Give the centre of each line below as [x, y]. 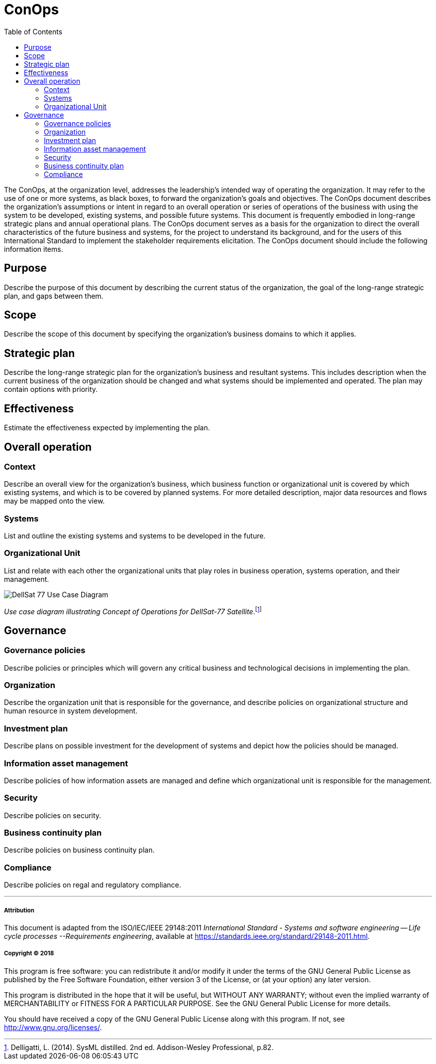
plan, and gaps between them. [54, 296]
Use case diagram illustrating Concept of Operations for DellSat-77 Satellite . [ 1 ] [133, 611]
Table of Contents [33, 31]
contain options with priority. [51, 389]
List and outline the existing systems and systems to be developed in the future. [135, 536]
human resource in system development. [71, 711]
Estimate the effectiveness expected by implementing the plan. [107, 428]
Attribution [19, 910]
